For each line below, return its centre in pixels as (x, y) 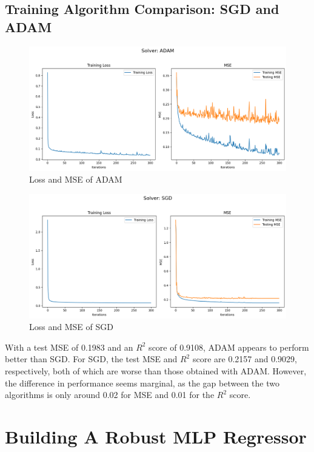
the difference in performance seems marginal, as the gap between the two (142, 383)
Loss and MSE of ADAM (76, 179)
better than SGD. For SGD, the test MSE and (91, 359)
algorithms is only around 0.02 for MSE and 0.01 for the (110, 395)
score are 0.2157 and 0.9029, (245, 359)
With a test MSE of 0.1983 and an (69, 347)
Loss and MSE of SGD (71, 327)
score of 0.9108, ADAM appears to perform (229, 347)
